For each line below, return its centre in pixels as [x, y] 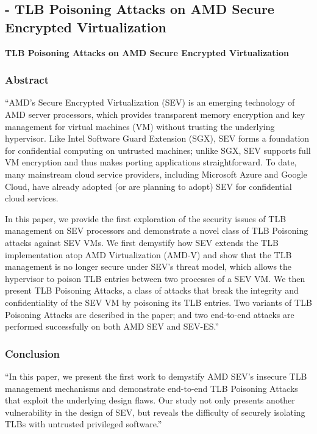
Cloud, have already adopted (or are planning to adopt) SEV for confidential [148, 186]
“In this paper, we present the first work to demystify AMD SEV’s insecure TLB [156, 376]
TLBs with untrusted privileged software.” [84, 424]
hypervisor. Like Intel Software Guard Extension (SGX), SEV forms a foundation [157, 138]
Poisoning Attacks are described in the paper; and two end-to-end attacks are [150, 314]
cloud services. [32, 198]
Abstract [27, 80]
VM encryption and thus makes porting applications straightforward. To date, [151, 162]
